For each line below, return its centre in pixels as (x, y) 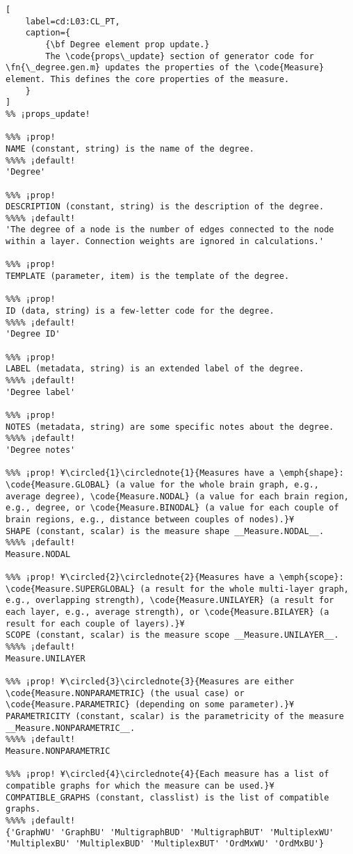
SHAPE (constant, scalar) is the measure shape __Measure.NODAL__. (165, 531)
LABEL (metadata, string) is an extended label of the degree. (155, 369)
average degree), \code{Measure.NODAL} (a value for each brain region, (177, 496)
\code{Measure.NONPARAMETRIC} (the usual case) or (125, 693)
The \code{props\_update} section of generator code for (180, 56)
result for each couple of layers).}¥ (95, 623)
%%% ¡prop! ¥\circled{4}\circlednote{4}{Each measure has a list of (167, 774)
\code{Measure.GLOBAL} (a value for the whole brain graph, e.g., (163, 484)
